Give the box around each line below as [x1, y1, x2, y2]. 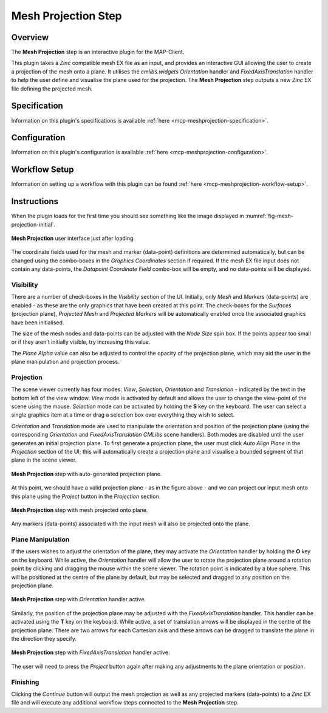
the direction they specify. [11, 635, 77, 642]
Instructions [11, 196, 59, 206]
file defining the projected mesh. [11, 85, 93, 92]
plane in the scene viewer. [11, 456, 77, 464]
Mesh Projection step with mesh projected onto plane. [11, 506, 148, 513]
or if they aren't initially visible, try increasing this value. [11, 338, 151, 346]
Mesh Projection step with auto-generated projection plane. [11, 470, 162, 477]
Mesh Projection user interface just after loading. [11, 234, 135, 242]
